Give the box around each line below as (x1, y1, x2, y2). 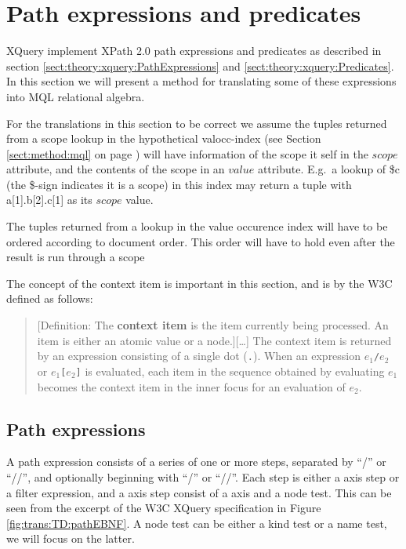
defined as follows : (6, 290, 93, 307)
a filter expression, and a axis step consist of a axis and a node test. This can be (6, 484, 392, 500)
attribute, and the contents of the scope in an (6, 161, 225, 177)
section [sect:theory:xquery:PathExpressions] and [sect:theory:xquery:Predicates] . (6, 57, 394, 74)
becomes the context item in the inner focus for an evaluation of (37, 378, 346, 394)
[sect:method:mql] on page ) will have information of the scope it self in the (6, 145, 368, 162)
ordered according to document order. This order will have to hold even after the (6, 233, 395, 249)
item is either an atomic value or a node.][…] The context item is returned (37, 332, 392, 348)
